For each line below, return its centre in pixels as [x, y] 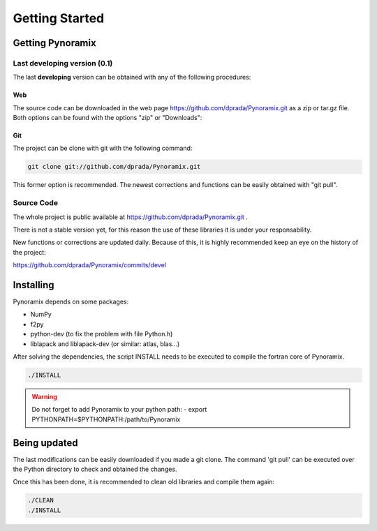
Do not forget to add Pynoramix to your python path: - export [119, 410]
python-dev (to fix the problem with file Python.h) [102, 334]
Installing [34, 285]
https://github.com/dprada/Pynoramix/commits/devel [90, 265]
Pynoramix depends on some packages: [71, 302]
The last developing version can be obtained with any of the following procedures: [132, 77]
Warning [44, 396]
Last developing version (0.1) [63, 63]
